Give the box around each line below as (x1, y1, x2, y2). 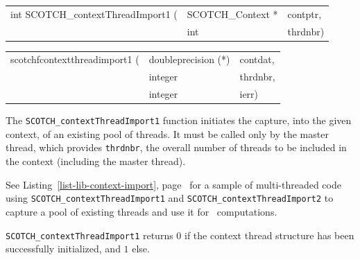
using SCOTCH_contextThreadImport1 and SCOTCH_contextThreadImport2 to (6, 191, 334, 205)
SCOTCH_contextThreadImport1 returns (6, 227, 173, 242)
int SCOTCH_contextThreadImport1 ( (10, 6, 178, 21)
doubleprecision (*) (148, 52, 230, 67)
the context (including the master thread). (6, 154, 186, 168)
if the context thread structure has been (185, 227, 354, 242)
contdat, (239, 52, 275, 67)
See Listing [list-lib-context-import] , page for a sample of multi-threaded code (6, 177, 341, 191)
